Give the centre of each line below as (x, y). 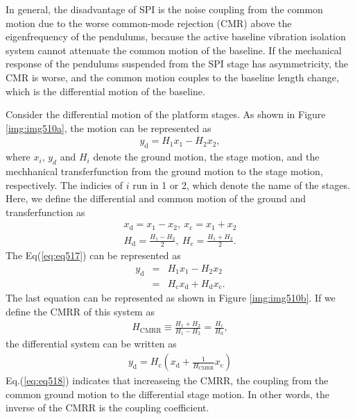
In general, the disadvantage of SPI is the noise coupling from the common (164, 9)
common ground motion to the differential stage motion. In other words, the (167, 394)
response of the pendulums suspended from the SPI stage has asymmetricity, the (177, 64)
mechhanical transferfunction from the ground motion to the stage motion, (164, 171)
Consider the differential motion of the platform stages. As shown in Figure (166, 114)
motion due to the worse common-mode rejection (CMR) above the (149, 23)
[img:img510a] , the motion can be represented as (109, 128)
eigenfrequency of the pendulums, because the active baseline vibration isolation (176, 36)
